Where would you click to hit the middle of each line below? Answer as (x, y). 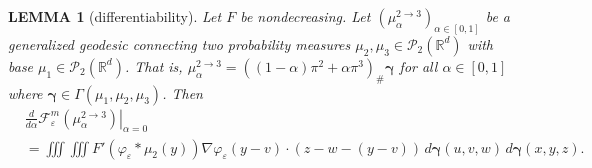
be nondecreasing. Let (305, 16)
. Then (182, 92)
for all (418, 65)
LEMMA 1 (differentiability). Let (115, 16)
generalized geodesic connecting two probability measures (179, 43)
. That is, (153, 65)
